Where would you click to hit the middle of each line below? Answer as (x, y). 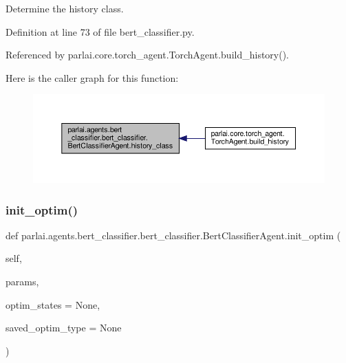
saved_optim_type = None (64, 328)
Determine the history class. (65, 8)
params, (22, 282)
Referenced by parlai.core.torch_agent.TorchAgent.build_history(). (148, 55)
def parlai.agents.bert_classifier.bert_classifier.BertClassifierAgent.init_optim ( (173, 235)
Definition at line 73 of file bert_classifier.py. (100, 31)
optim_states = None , (53, 304)
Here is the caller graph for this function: (92, 77)
